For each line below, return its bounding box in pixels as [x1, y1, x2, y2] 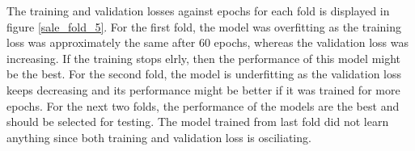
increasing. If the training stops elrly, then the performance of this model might [6, 49, 401, 66]
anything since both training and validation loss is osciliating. [6, 128, 311, 145]
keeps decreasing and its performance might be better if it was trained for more [6, 81, 400, 98]
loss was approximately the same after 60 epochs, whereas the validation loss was [6, 34, 409, 51]
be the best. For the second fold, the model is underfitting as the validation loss [6, 65, 402, 82]
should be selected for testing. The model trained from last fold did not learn [6, 113, 389, 130]
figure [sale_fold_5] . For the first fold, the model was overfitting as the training [6, 18, 402, 35]
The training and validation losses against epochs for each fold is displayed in [6, 2, 390, 19]
